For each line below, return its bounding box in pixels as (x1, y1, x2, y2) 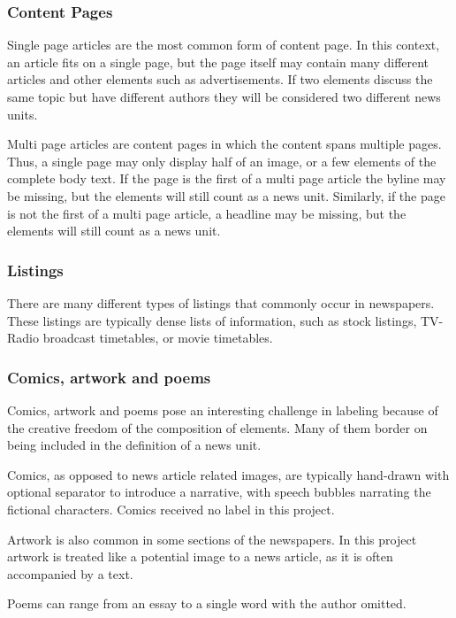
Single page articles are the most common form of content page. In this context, (7, 35, 440, 54)
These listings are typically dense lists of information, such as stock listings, (7, 311, 417, 329)
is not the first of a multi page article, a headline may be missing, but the (7, 204, 407, 222)
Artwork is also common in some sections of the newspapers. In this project (7, 529, 417, 548)
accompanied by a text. (7, 564, 133, 583)
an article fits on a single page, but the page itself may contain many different (7, 52, 429, 71)
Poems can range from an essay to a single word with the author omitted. (7, 594, 407, 613)
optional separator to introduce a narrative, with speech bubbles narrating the (7, 483, 431, 501)
